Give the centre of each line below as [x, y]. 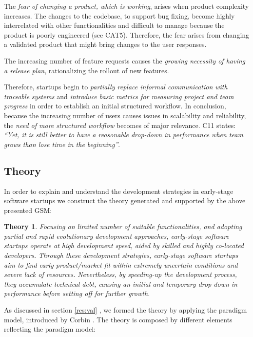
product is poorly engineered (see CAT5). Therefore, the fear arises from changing [127, 34]
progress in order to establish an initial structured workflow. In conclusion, [115, 106]
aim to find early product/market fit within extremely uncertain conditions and [121, 264]
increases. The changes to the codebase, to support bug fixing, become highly [119, 15]
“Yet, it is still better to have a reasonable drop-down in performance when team [124, 135]
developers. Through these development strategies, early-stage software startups [121, 255]
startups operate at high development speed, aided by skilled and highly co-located [124, 245]
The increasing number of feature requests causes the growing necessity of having [125, 60]
